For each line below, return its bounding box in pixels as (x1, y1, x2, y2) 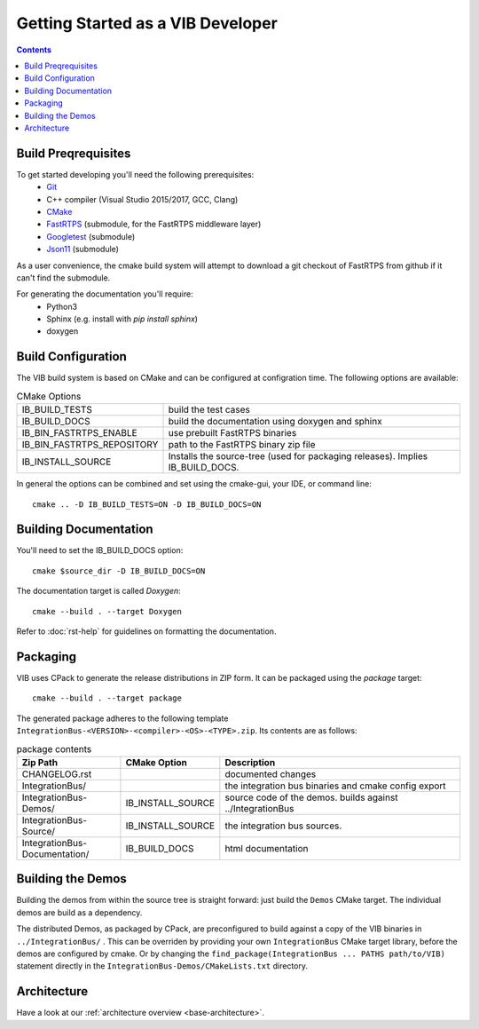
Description (224, 756, 276, 768)
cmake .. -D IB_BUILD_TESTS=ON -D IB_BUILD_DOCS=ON (32, 499, 262, 510)
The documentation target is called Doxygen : (16, 586, 181, 597)
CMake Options (16, 390, 82, 402)
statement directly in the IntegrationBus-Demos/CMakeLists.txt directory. (16, 961, 309, 971)
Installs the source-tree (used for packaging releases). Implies (168, 450, 428, 463)
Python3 (46, 301, 78, 312)
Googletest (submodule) (46, 231, 136, 241)
